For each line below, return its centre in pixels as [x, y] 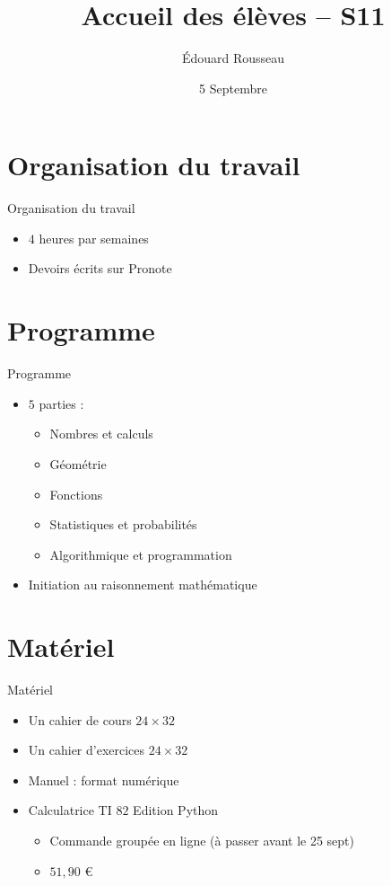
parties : [61, 403]
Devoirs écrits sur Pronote [100, 268]
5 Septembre [233, 88]
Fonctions [76, 494]
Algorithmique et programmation [141, 554]
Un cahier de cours [80, 719]
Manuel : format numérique [104, 780]
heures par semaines [94, 238]
